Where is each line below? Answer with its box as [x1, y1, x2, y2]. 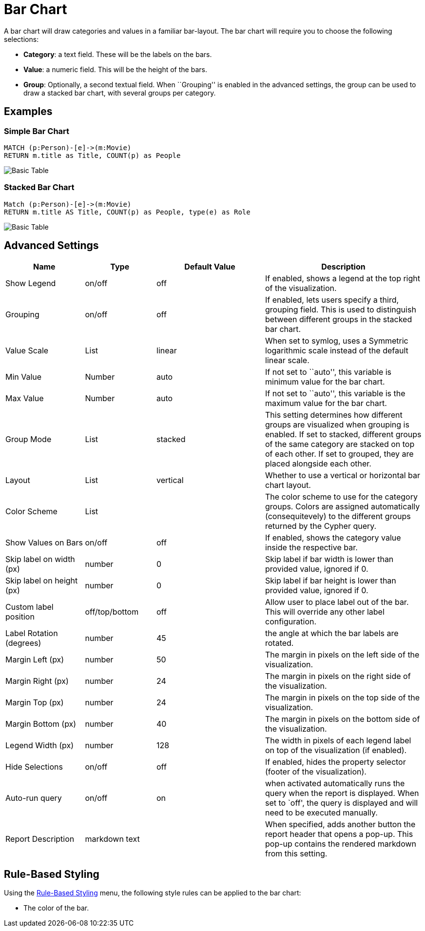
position [5, 611, 35, 621]
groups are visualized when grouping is [265, 419, 409, 429]
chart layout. [265, 480, 311, 490]
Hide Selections [5, 761, 63, 772]
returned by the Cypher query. [265, 521, 377, 531]
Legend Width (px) [5, 740, 74, 750]
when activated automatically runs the [265, 778, 405, 788]
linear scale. [265, 355, 309, 365]
